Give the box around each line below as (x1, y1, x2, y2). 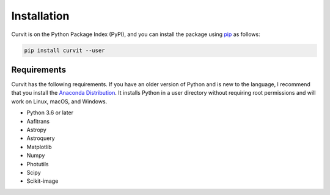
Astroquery (26, 134, 55, 142)
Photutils (26, 160, 49, 167)
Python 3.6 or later (26, 109, 73, 116)
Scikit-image (26, 177, 59, 185)
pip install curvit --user (24, 46, 105, 54)
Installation (11, 9, 70, 23)
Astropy (26, 126, 47, 133)
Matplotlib (26, 143, 52, 150)
